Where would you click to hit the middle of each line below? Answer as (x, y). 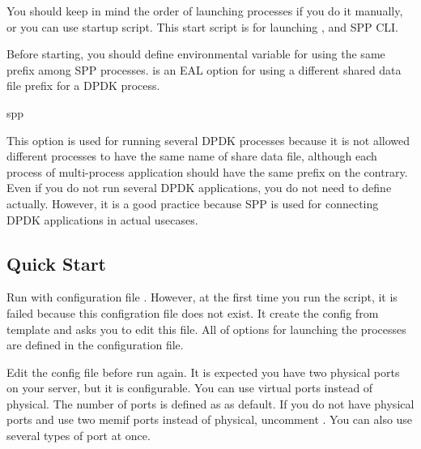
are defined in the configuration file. (95, 345)
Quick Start (56, 263)
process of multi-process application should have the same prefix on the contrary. (207, 171)
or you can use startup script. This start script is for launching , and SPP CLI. (202, 26)
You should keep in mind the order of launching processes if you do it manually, (205, 11)
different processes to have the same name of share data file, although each (192, 156)
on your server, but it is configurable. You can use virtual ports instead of (190, 388)
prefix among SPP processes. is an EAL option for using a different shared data (204, 69)
